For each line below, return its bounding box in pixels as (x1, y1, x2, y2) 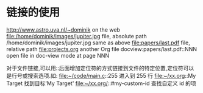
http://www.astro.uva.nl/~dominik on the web (6, 26, 121, 33)
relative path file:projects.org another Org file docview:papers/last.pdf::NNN (6, 45, 197, 52)
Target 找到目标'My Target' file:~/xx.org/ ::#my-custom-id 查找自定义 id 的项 (6, 80, 196, 87)
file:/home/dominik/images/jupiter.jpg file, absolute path (6, 32, 148, 40)
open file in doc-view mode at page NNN (6, 52, 110, 59)
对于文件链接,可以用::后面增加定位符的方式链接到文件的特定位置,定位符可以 (6, 64, 194, 72)
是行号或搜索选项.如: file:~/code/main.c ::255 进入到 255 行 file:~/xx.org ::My (6, 72, 196, 79)
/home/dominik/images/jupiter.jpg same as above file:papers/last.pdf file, (6, 39, 190, 46)
